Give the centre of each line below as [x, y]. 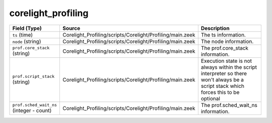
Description [215, 28]
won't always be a [222, 79]
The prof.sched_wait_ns [229, 105]
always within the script [229, 67]
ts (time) [22, 35]
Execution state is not [226, 61]
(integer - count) [32, 110]
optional [210, 98]
